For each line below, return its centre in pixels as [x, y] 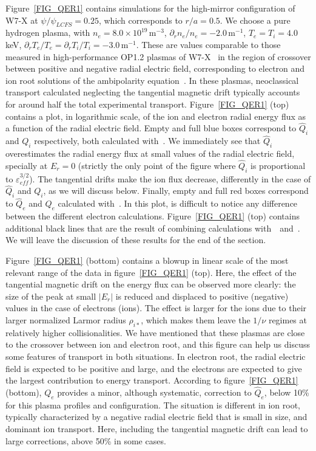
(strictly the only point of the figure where [157, 165]
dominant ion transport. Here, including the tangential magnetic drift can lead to [157, 428]
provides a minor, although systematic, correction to [154, 392]
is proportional [278, 165]
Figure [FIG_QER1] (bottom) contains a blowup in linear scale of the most [147, 260]
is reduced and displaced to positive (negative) [202, 296]
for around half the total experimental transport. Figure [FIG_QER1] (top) [147, 104]
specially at [27, 165]
